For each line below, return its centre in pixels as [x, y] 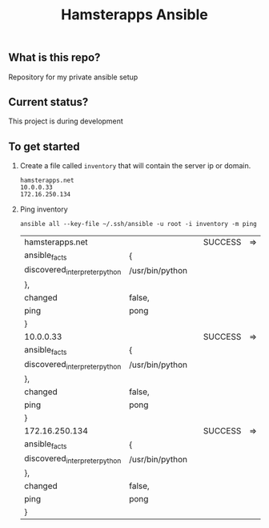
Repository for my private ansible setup [73, 77]
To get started [44, 146]
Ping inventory [44, 209]
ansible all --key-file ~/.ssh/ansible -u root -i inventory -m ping [139, 224]
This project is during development [66, 121]
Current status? [48, 102]
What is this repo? [54, 58]
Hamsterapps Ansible [134, 15]
